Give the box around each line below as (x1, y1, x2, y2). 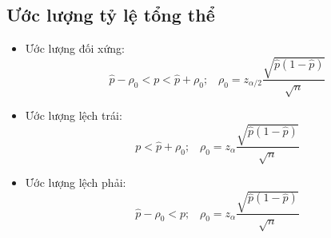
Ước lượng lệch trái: (25, 107, 122, 124)
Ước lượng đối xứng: (25, 40, 125, 57)
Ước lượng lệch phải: (25, 174, 126, 191)
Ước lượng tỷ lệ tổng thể (6, 2, 215, 27)
